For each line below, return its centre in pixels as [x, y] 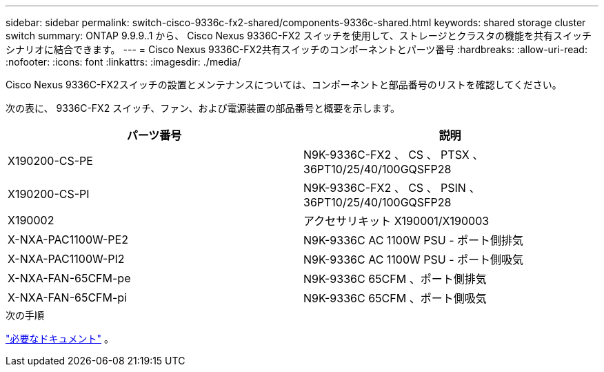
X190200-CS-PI [49, 194]
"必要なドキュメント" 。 [60, 339]
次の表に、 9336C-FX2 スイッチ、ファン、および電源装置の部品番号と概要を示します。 [203, 108]
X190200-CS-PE [50, 161]
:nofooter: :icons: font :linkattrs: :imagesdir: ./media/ [123, 62]
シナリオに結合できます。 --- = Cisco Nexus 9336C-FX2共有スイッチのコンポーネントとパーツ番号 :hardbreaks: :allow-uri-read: [296, 49]
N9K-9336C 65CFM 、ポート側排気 [395, 279]
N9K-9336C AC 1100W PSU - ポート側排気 [414, 240]
